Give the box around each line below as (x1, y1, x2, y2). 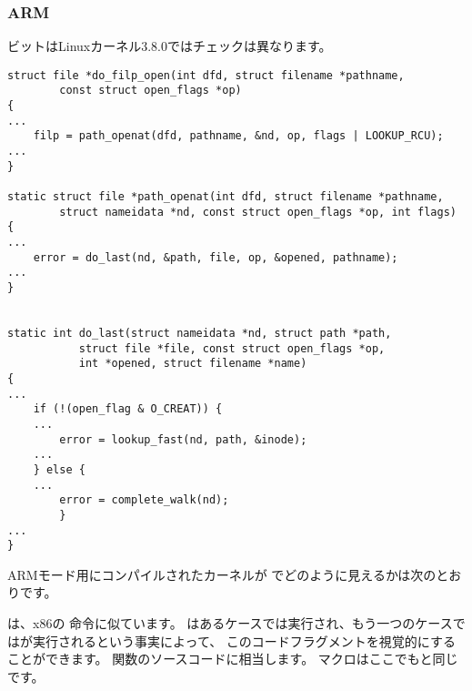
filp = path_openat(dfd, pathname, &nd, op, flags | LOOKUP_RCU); (33, 129, 444, 143)
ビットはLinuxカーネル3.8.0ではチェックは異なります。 (7, 36, 332, 56)
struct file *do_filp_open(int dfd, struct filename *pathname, (7, 68, 405, 82)
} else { (33, 462, 85, 476)
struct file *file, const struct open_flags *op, (78, 341, 386, 355)
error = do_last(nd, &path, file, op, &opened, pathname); (33, 250, 398, 264)
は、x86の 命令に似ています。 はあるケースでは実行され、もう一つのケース (7, 614, 453, 632)
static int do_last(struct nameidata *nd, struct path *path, (7, 326, 392, 340)
